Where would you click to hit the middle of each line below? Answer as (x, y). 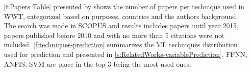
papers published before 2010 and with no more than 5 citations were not (114, 35)
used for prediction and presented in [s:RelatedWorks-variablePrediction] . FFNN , (126, 54)
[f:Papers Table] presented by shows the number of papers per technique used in (124, 6)
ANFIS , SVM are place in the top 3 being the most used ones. (98, 63)
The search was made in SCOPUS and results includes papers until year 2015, (121, 26)
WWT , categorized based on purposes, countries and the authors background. (121, 16)
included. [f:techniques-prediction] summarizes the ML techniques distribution (121, 45)
